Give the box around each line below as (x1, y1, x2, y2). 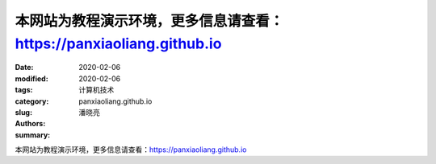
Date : (15, 63, 34, 72)
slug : (15, 107, 32, 117)
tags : (15, 85, 33, 95)
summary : (15, 129, 51, 140)
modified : (15, 73, 48, 84)
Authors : (15, 119, 46, 129)
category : (15, 96, 49, 106)
